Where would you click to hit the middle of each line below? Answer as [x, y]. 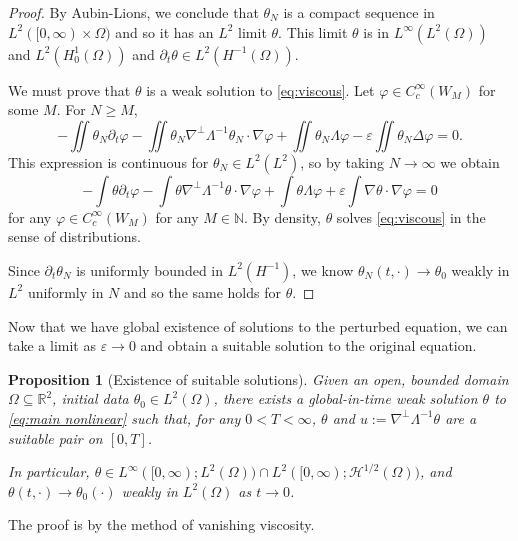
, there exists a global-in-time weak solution [345, 398]
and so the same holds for [202, 291]
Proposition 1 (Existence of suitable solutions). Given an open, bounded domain [258, 378]
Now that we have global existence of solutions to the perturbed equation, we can [258, 325]
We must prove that [69, 89]
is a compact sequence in [359, 12]
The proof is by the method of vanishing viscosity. [161, 524]
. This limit [313, 31]
